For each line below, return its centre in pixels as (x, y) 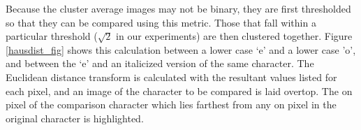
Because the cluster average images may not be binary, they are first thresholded (178, 8)
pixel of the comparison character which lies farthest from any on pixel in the (171, 104)
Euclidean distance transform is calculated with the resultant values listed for (171, 77)
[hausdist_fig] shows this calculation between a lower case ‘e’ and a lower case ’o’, (181, 49)
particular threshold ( (52, 36)
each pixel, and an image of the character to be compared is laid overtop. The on (179, 91)
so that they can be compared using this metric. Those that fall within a (161, 22)
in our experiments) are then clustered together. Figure (234, 36)
